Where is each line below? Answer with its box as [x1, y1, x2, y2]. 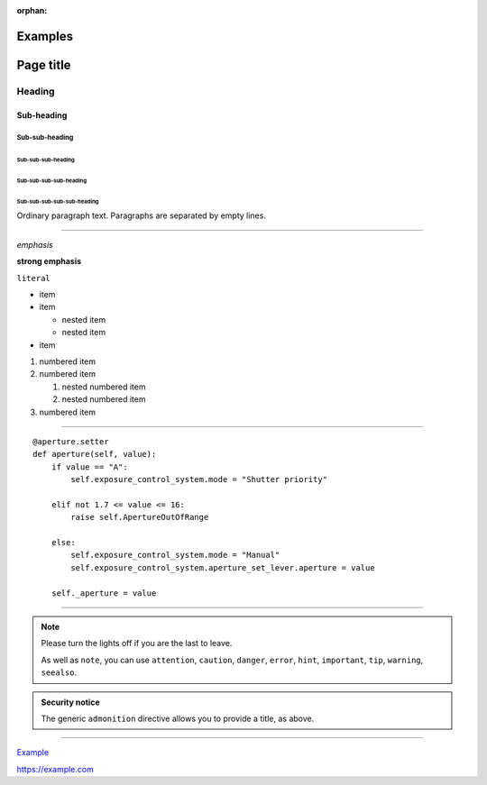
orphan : [16, 5, 48, 15]
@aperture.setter [32, 436, 109, 446]
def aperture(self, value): [32, 449, 157, 460]
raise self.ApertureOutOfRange [70, 512, 209, 523]
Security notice [41, 697, 100, 707]
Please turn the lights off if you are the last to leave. [41, 638, 233, 649]
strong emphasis [16, 256, 82, 267]
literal [16, 273, 51, 283]
